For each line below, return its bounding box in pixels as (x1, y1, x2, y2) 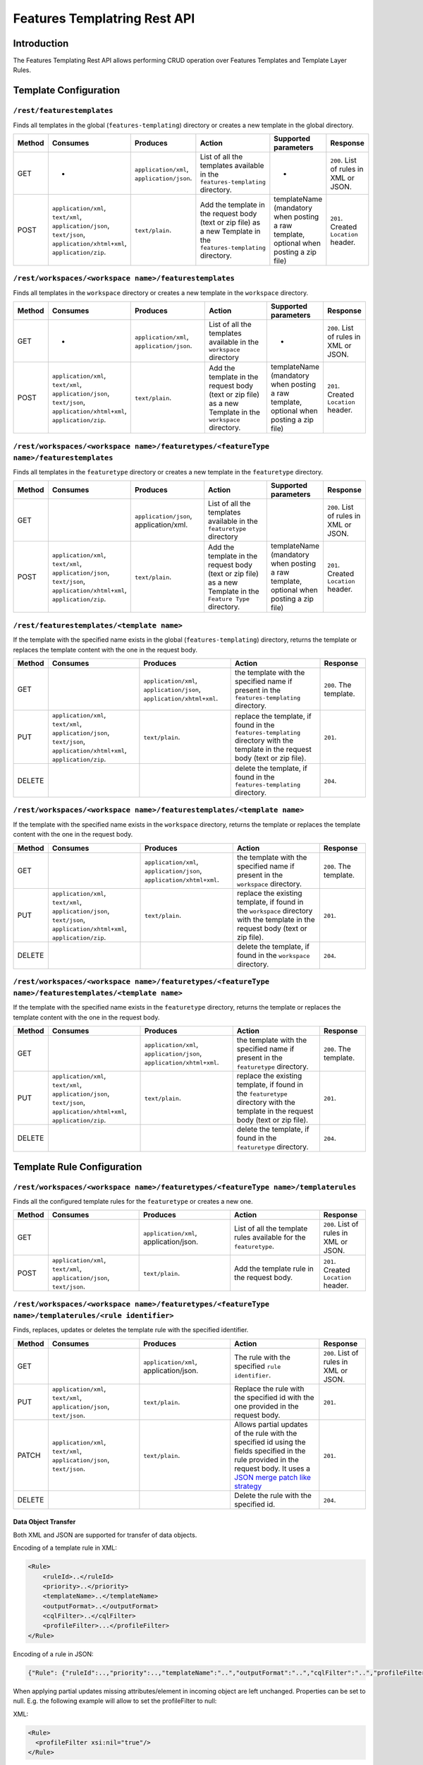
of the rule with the (233, 1428, 298, 1438)
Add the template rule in (233, 1264, 314, 1274)
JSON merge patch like (233, 1472, 312, 1482)
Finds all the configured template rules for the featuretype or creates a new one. (13, 1197, 253, 1206)
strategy (233, 1481, 262, 1491)
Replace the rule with (233, 1384, 305, 1394)
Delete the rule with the (233, 1490, 312, 1500)
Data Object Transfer (13, 1518, 76, 1526)
